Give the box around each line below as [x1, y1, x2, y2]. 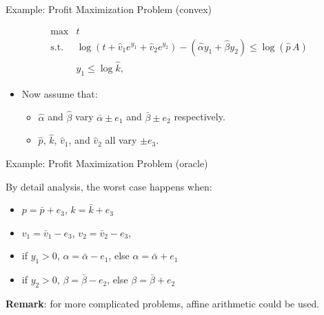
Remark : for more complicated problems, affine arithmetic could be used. [6, 296, 320, 310]
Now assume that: [21, 86, 98, 100]
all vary [105, 133, 137, 147]
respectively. [174, 109, 225, 124]
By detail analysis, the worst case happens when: [6, 179, 212, 193]
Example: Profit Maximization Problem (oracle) [6, 155, 208, 170]
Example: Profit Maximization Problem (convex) [6, 2, 212, 16]
